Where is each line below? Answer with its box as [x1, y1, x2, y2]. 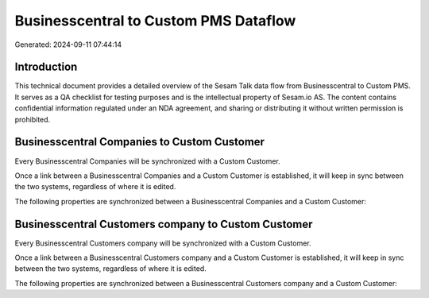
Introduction [14, 60, 78, 74]
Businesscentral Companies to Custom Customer [14, 135, 265, 149]
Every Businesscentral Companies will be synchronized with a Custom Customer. [14, 156, 281, 166]
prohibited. [14, 114, 51, 124]
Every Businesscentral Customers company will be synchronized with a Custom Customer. [14, 238, 311, 248]
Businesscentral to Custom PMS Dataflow [14, 12, 296, 29]
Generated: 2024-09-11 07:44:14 [14, 40, 122, 49]
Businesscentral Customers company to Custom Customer [14, 217, 313, 230]
